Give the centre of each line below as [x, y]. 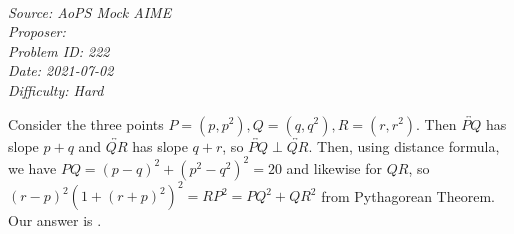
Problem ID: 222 [59, 50]
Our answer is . [55, 220]
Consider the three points [86, 123]
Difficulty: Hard [56, 89]
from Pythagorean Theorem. [408, 195]
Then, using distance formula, [408, 145]
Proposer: [37, 31]
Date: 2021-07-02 [61, 70]
